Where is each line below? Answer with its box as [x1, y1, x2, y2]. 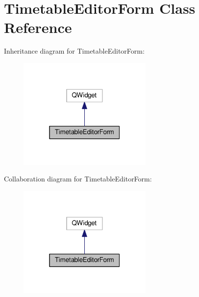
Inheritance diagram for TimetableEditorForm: [4, 46, 145, 56]
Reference [4, 17, 72, 37]
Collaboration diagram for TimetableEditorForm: [4, 174, 152, 184]
